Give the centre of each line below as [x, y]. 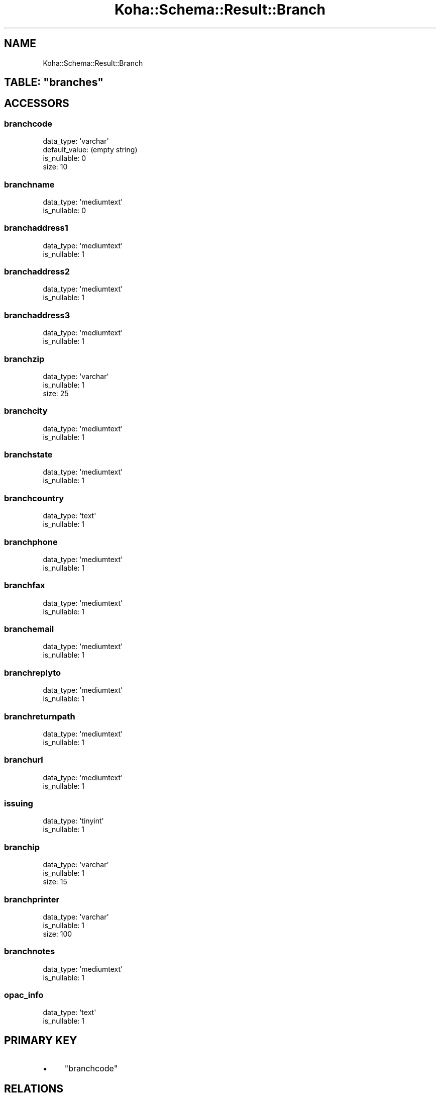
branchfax [25, 585]
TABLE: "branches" [54, 82]
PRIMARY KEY [41, 1040]
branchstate [28, 455]
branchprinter [32, 899]
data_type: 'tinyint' [73, 821]
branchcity [26, 411]
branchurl [24, 760]
